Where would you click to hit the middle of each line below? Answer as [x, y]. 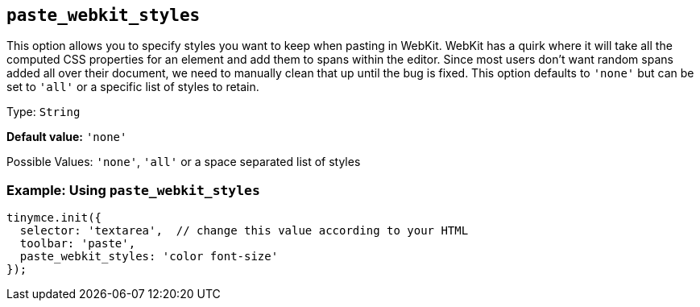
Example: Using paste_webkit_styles [133, 190]
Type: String [43, 112]
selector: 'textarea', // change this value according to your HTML [244, 231]
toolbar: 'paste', [78, 244]
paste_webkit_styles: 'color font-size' [149, 257]
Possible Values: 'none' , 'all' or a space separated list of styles [184, 162]
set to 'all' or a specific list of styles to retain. [133, 87]
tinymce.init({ [54, 218]
